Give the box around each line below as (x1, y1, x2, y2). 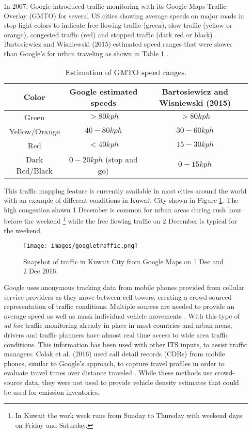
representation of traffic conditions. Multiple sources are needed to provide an (4, 301, 235, 311)
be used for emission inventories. (4, 386, 100, 397)
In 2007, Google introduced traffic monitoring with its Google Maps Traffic (4, 1, 227, 11)
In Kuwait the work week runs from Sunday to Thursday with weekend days (15, 410, 242, 420)
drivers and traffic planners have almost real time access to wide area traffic (4, 330, 229, 339)
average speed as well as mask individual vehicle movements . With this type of (4, 310, 240, 321)
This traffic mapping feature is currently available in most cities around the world (4, 185, 247, 195)
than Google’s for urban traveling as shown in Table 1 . (4, 48, 169, 58)
